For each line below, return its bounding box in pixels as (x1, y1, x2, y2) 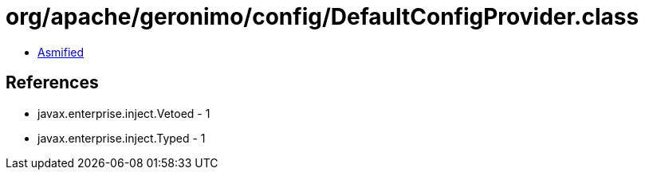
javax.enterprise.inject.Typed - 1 (37, 131, 206, 145)
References (6, 72, 99, 93)
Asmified (37, 45, 85, 59)
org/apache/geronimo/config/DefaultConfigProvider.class (6, 3, 639, 30)
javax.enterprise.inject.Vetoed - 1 (37, 106, 210, 120)
